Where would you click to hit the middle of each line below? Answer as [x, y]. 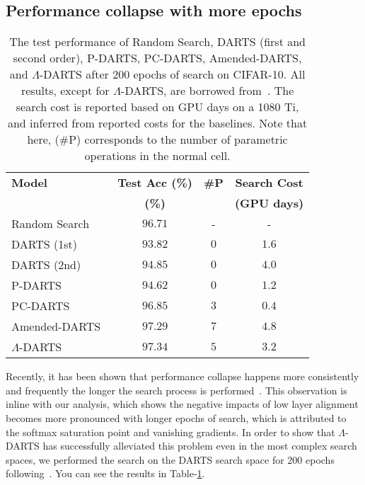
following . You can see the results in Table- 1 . [105, 473]
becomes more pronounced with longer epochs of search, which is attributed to [176, 417]
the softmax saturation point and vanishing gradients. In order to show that [170, 432]
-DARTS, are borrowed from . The [208, 91]
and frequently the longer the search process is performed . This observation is [176, 390]
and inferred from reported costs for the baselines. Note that [157, 123]
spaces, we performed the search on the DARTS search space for [145, 459]
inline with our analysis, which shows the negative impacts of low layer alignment [182, 404]
